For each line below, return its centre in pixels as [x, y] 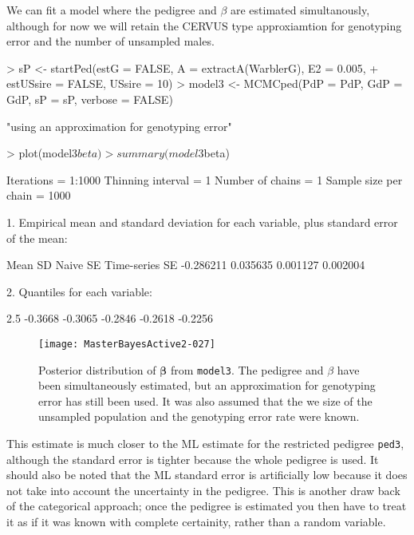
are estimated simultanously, [300, 10]
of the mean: [37, 238]
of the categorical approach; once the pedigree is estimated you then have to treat [207, 506]
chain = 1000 [39, 195]
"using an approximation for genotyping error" [119, 126]
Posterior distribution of [97, 369]
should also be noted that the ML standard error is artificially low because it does [207, 475]
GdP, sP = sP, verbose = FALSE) [90, 99]
